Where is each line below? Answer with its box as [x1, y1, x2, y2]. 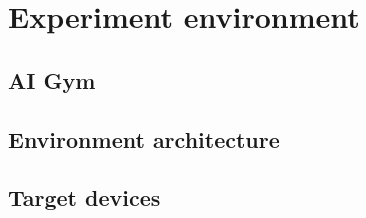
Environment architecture [8, 123, 280, 154]
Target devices [8, 182, 161, 213]
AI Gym [8, 64, 96, 95]
